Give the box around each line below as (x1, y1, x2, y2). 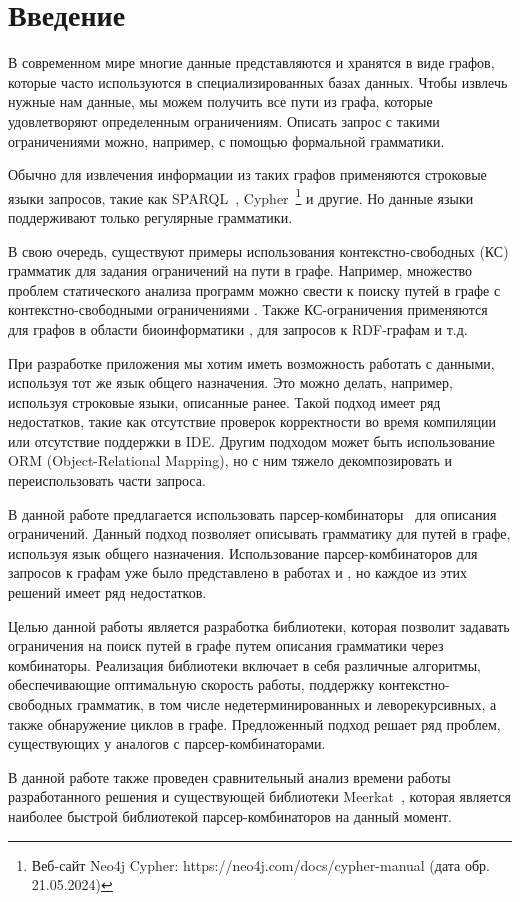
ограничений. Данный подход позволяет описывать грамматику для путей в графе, (8, 523, 511, 544)
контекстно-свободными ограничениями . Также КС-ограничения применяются (8, 299, 488, 320)
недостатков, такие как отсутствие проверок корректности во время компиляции (8, 411, 496, 432)
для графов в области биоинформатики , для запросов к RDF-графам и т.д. (8, 318, 468, 339)
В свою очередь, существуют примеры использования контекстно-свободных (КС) (8, 240, 509, 261)
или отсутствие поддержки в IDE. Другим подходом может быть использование (8, 430, 495, 451)
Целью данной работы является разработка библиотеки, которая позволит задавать (8, 615, 510, 636)
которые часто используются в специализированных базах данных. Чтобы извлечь (8, 71, 508, 92)
